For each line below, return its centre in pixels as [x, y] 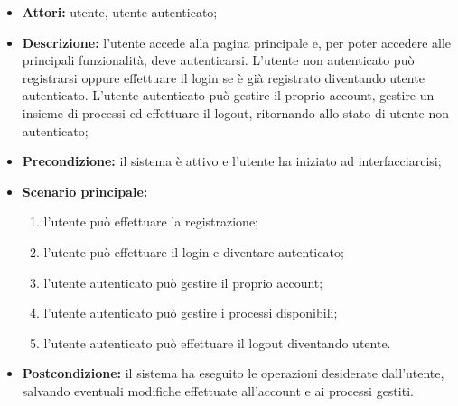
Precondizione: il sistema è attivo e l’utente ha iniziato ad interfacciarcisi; [232, 161]
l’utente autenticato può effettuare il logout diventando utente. [217, 342]
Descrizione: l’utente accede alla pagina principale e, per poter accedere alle [237, 42]
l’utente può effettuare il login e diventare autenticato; [194, 251]
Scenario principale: [85, 191]
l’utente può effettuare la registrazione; [151, 221]
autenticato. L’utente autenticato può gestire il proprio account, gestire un [228, 95]
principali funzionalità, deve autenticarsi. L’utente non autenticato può [218, 60]
